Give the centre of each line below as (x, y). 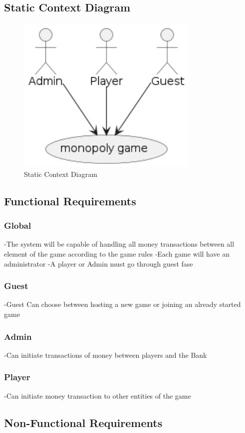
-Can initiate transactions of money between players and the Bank (106, 355)
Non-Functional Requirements (83, 422)
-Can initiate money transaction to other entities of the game (98, 395)
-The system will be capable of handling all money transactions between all (119, 244)
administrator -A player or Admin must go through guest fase (99, 263)
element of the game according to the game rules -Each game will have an (117, 253)
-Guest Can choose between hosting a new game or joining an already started (122, 304)
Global (18, 225)
